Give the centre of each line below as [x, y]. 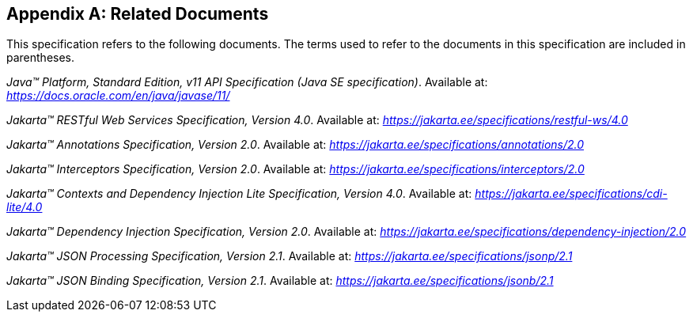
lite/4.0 [25, 207]
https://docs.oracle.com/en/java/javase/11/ [118, 96]
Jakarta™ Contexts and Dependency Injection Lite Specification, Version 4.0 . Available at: [239, 194]
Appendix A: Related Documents [138, 14]
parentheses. [41, 58]
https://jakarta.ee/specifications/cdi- [571, 194]
